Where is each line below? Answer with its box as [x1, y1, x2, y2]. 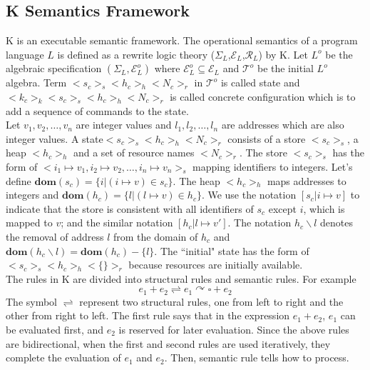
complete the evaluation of [6, 350, 121, 365]
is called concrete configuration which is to [170, 89, 356, 104]
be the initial [257, 61, 314, 76]
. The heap [173, 173, 220, 188]
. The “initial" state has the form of [154, 243, 309, 258]
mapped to [6, 215, 53, 230]
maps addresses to [267, 173, 346, 188]
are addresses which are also [221, 117, 344, 132]
